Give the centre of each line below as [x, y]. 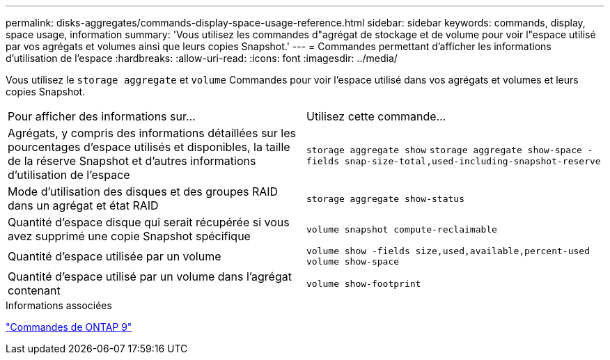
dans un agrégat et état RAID [83, 205]
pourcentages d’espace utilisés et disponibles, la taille [149, 147]
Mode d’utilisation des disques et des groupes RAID [143, 191]
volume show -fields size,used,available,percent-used [448, 251]
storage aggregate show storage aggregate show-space [444, 150]
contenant [34, 290]
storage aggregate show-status [385, 198]
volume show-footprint [364, 283]
